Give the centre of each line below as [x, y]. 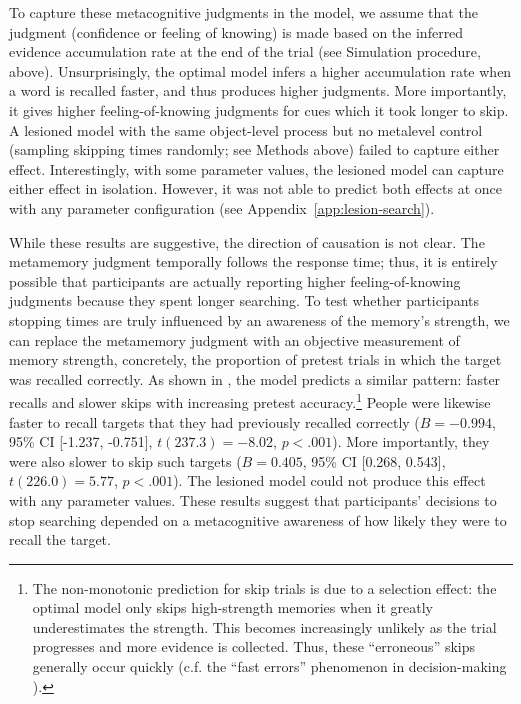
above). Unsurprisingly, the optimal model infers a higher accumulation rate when [260, 70]
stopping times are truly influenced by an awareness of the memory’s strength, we [259, 319]
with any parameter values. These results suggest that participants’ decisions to [253, 499]
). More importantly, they [411, 441]
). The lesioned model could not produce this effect [329, 480]
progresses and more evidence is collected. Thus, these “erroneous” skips [253, 646]
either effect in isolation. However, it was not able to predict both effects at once [255, 188]
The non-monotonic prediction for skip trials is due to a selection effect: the [264, 587]
